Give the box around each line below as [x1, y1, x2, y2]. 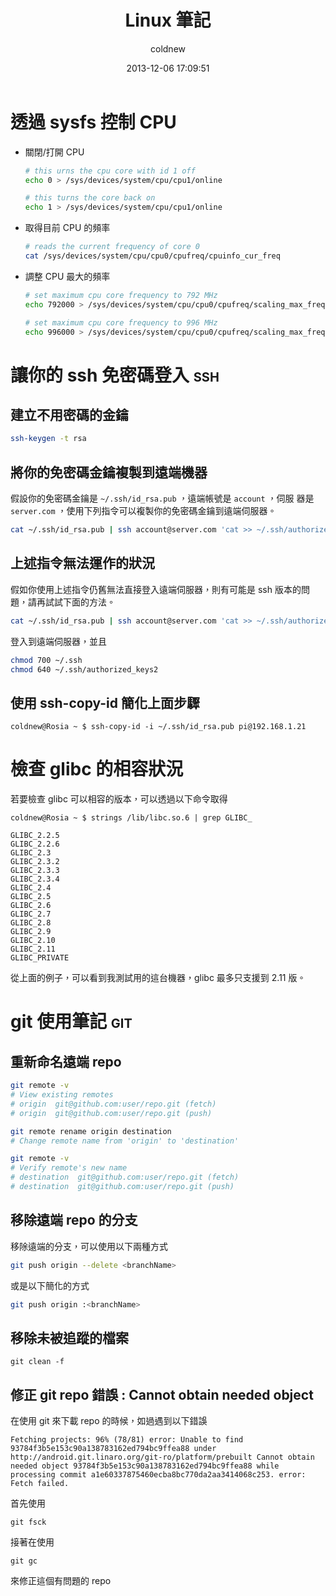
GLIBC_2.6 [10, 901, 52, 911]
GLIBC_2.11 [10, 944, 56, 955]
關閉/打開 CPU [24, 146, 85, 158]
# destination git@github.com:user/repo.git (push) [10, 1182, 235, 1192]
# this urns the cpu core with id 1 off [24, 166, 196, 176]
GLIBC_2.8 [10, 918, 52, 928]
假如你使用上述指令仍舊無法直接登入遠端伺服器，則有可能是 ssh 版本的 [10, 583, 302, 595]
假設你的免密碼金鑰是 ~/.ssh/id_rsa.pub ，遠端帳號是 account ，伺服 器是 [10, 492, 315, 505]
